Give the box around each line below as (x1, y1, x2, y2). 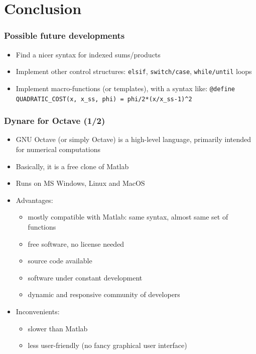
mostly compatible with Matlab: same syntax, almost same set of (28, 211, 228, 222)
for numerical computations (16, 144, 100, 154)
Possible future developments (4, 29, 125, 42)
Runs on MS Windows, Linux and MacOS (16, 178, 145, 188)
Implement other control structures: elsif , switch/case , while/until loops (16, 66, 252, 77)
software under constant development (28, 272, 143, 282)
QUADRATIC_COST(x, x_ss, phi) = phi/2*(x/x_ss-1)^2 (16, 95, 192, 103)
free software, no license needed (28, 238, 124, 249)
